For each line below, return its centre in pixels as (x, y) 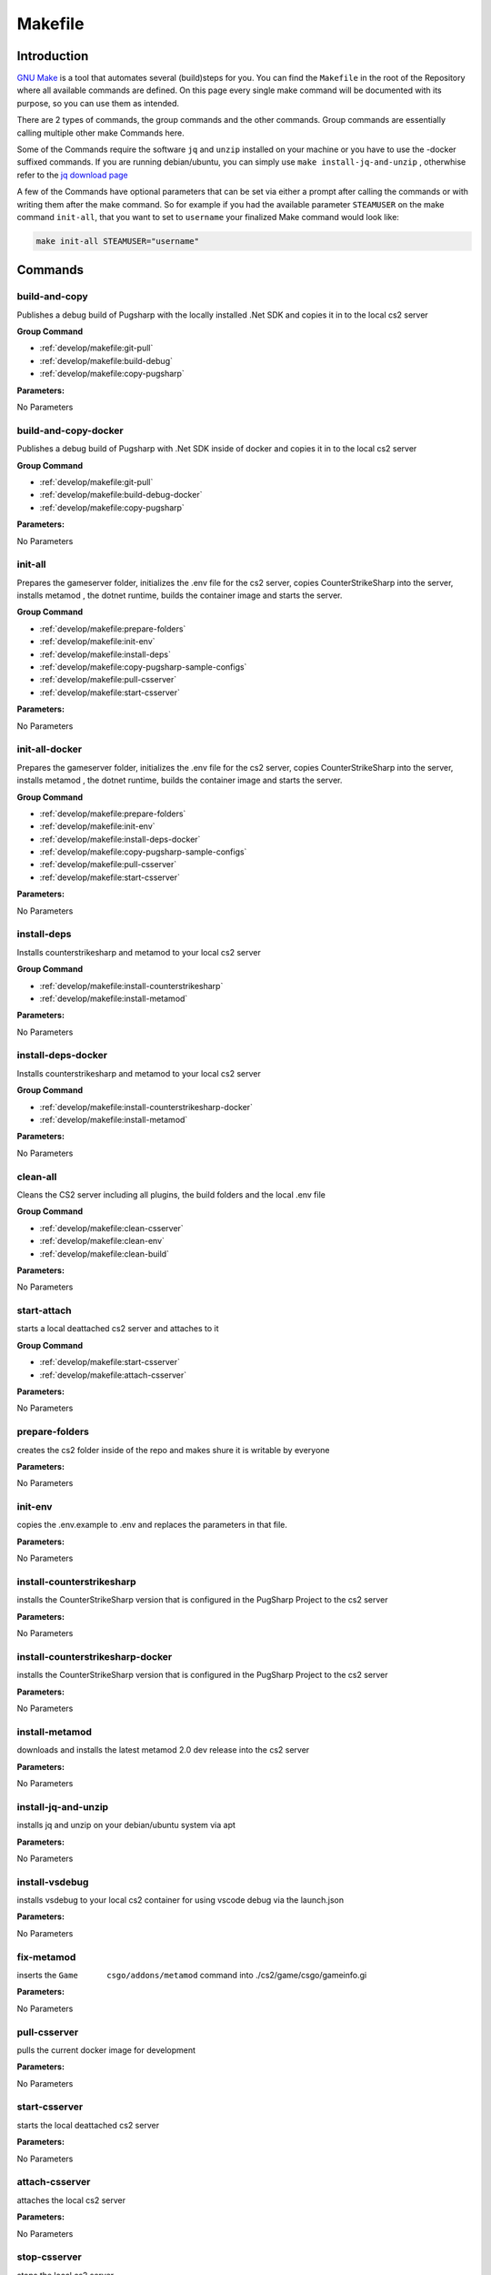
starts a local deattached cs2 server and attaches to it (118, 1329)
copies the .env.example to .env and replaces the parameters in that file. (152, 1525)
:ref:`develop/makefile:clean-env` (102, 1241)
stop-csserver (49, 2257)
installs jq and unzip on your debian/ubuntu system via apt (126, 1825)
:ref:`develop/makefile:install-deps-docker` (120, 839)
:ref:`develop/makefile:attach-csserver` (113, 1375)
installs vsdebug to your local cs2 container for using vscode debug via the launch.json (180, 1900)
